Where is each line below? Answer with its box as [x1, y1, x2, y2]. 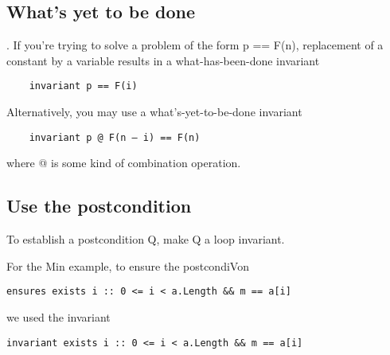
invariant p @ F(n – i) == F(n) [29, 131, 201, 143]
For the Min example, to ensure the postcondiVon [6, 257, 249, 274]
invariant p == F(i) [29, 80, 138, 92]
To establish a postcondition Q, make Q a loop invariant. [6, 231, 285, 248]
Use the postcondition [6, 193, 192, 218]
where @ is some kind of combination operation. [6, 154, 241, 171]
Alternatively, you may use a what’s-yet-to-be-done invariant [6, 103, 302, 120]
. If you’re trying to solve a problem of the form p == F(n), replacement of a [6, 37, 384, 53]
